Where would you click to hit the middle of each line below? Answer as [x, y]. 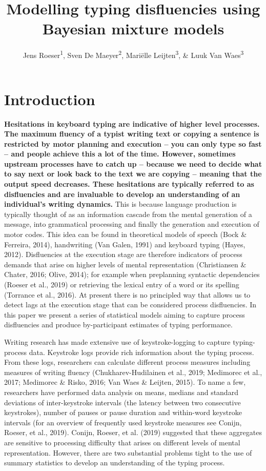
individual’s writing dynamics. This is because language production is [120, 204]
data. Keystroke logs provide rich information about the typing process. [141, 352]
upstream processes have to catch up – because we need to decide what [133, 163]
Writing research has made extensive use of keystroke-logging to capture [117, 341]
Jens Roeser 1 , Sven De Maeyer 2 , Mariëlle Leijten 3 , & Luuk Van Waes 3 [133, 54]
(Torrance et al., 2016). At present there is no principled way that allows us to [127, 294]
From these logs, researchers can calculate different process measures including [127, 362]
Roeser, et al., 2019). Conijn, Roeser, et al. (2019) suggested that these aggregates [133, 432]
